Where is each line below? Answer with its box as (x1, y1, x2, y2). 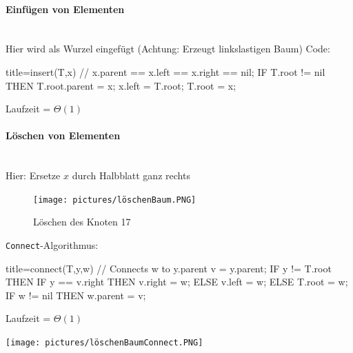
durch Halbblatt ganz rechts (72, 168, 190, 183)
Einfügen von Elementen (6, 1, 125, 16)
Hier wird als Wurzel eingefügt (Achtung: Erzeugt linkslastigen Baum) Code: (6, 41, 330, 56)
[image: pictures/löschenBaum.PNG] (33, 194, 196, 205)
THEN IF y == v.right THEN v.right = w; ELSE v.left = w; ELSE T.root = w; (6, 274, 348, 289)
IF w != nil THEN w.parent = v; (6, 288, 146, 302)
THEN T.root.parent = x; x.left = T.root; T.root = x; (6, 78, 236, 92)
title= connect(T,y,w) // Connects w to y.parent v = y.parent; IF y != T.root (6, 261, 332, 275)
